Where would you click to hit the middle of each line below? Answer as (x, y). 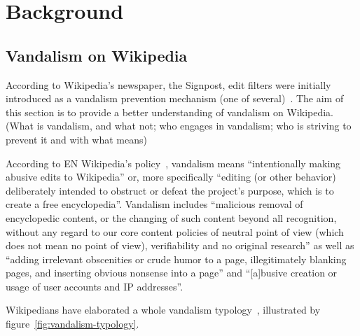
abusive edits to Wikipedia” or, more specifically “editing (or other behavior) (171, 177)
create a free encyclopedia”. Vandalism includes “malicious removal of (154, 204)
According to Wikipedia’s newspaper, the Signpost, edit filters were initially (168, 84)
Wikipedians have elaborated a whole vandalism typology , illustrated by (163, 310)
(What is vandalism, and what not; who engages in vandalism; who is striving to (179, 126)
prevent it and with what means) (76, 139)
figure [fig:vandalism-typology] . (72, 324)
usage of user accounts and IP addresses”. (95, 286)
